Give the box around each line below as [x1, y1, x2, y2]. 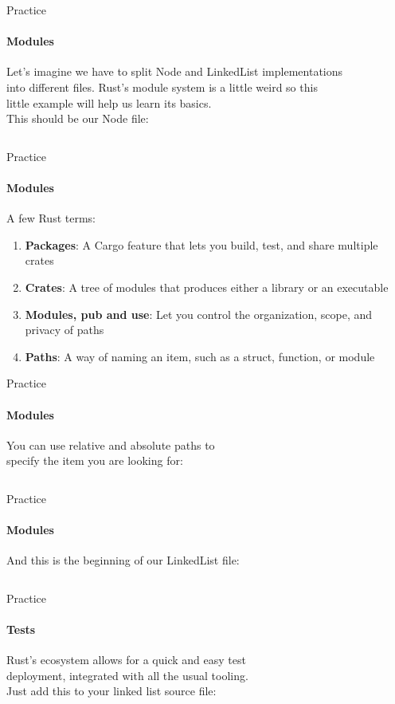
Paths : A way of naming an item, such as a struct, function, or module [25, 348, 375, 364]
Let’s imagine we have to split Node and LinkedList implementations [6, 63, 343, 80]
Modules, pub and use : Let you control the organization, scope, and [25, 305, 373, 322]
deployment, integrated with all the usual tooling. [6, 667, 248, 683]
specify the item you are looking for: [6, 452, 183, 469]
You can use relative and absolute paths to [6, 436, 215, 453]
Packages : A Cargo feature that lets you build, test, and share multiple [25, 236, 378, 253]
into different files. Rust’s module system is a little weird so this [6, 78, 318, 95]
